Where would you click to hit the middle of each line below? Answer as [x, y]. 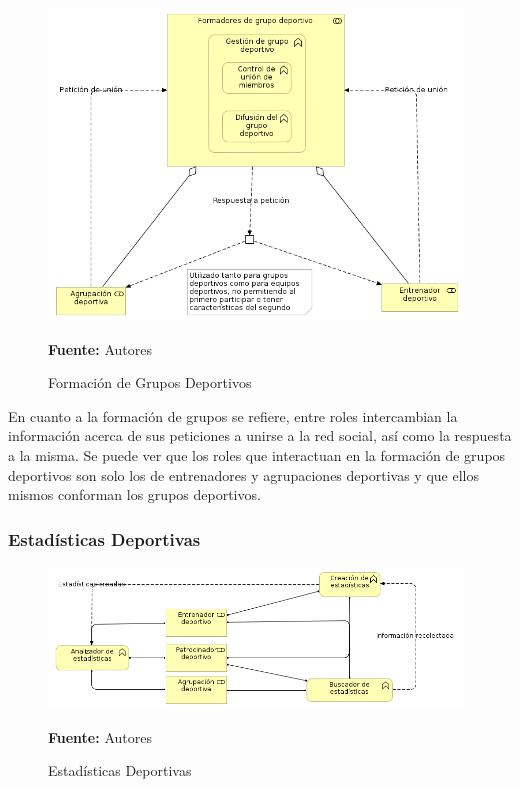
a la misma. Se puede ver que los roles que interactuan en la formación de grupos [257, 455]
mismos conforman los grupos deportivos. [134, 494]
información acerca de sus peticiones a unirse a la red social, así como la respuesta [260, 435]
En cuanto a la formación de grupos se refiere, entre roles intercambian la [233, 415]
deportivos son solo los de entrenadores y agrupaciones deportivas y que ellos [243, 474]
